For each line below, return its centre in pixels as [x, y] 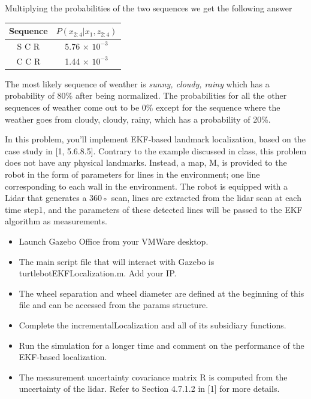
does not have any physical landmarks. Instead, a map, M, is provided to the [146, 162]
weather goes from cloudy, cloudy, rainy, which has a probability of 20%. [138, 119]
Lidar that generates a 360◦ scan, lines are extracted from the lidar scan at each [153, 198]
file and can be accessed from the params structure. [114, 305]
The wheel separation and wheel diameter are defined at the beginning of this [161, 293]
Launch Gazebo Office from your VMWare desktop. [114, 241]
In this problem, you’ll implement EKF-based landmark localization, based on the [155, 139]
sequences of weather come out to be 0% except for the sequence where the [143, 107]
